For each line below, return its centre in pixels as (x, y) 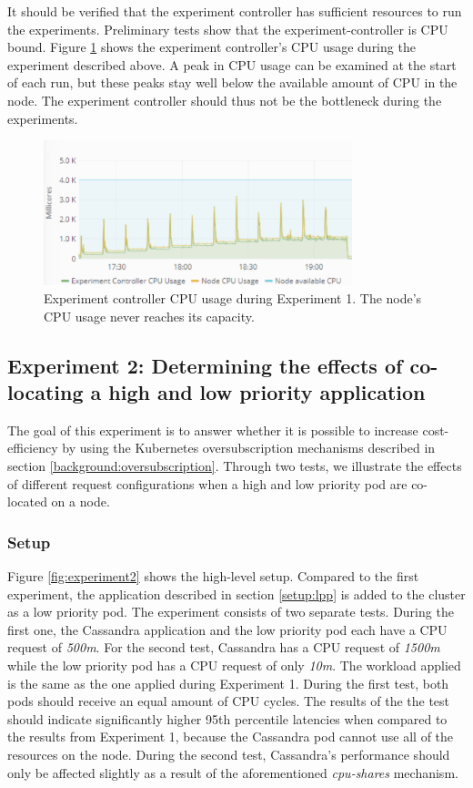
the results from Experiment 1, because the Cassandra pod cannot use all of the (231, 737)
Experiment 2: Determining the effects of (205, 365)
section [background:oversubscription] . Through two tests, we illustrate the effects (235, 466)
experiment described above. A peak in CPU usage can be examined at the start (232, 64)
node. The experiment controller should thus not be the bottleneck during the (225, 100)
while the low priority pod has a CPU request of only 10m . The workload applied (234, 665)
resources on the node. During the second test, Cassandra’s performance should (229, 754)
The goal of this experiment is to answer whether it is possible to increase (213, 430)
